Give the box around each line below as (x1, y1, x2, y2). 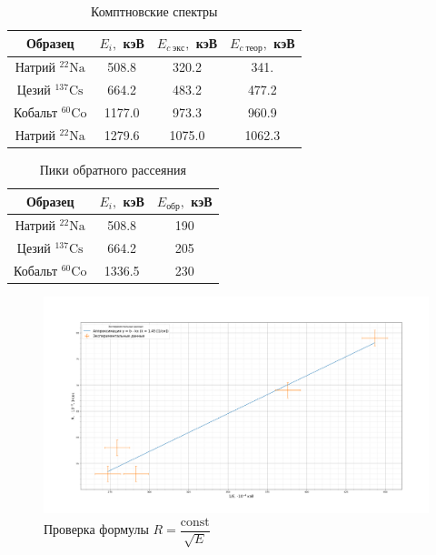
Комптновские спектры (91, 2, 218, 20)
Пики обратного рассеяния (39, 159, 186, 178)
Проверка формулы (44, 520, 149, 539)
